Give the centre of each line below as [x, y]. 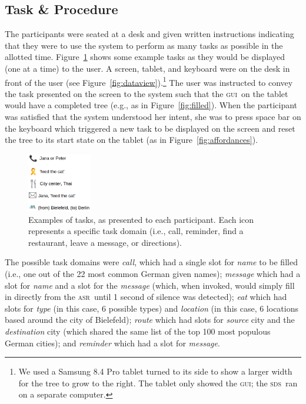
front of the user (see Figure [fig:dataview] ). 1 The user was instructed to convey [149, 81]
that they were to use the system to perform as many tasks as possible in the [144, 45]
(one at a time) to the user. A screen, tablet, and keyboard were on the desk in [147, 68]
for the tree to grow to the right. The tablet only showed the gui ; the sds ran [158, 383]
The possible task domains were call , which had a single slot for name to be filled [151, 262]
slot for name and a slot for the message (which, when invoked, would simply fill [150, 285]
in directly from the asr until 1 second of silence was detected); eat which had [146, 297]
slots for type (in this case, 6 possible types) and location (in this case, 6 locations [152, 308]
